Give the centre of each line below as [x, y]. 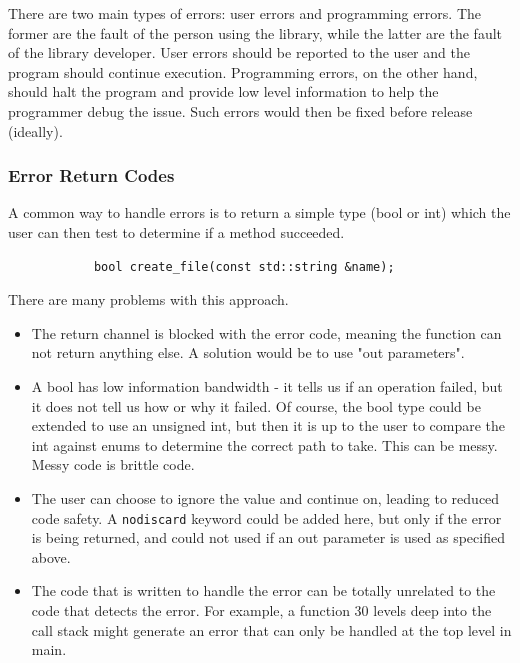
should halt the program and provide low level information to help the [223, 91]
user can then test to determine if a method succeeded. [176, 231]
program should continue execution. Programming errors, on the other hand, [243, 71]
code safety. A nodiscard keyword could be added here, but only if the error [266, 517]
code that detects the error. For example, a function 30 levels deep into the [261, 609]
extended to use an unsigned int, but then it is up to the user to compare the [268, 425]
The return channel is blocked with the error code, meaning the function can [266, 332]
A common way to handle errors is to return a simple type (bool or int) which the [259, 212]
